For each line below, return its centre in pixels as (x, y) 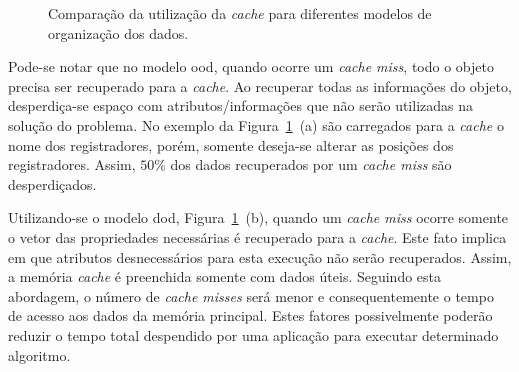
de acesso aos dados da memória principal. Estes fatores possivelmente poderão (250, 315)
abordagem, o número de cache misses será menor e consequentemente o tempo (251, 295)
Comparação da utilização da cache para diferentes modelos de (240, 13)
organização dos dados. (118, 32)
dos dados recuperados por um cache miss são (311, 164)
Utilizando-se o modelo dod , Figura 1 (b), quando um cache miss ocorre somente (258, 217)
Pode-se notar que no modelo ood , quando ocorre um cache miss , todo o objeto (251, 66)
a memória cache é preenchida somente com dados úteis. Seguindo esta (225, 276)
